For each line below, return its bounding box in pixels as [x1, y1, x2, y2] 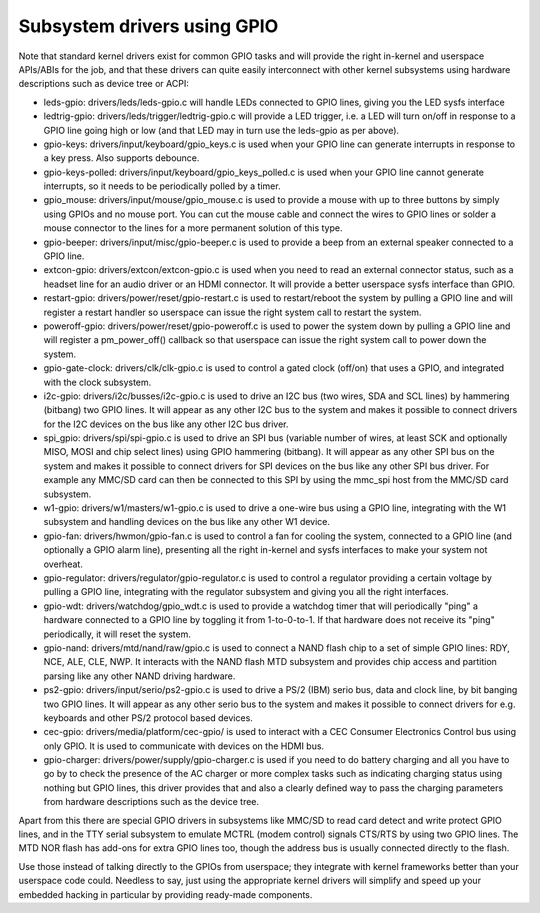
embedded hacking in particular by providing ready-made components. [18, 888, 313, 900]
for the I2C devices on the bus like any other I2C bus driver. [43, 418, 289, 430]
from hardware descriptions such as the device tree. [43, 796, 260, 808]
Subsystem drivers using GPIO [18, 15, 279, 37]
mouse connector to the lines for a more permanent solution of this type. [43, 222, 343, 234]
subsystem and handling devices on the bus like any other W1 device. [43, 516, 330, 528]
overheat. [43, 558, 84, 570]
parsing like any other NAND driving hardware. [43, 670, 236, 682]
